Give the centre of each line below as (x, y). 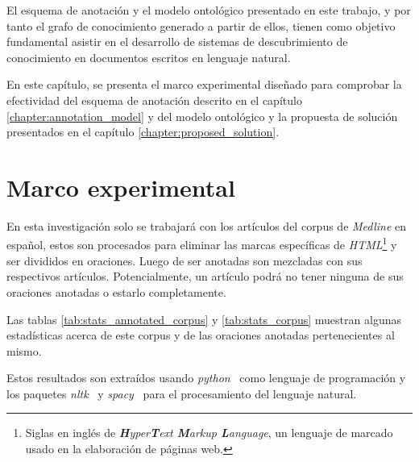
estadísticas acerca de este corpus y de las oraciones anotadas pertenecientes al (201, 335)
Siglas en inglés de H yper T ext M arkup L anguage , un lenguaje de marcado (209, 433)
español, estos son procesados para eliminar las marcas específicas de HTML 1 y (202, 243)
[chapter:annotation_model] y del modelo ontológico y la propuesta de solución (202, 116)
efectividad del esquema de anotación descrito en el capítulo (154, 100)
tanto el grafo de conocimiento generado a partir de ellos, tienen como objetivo (201, 25)
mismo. (24, 350)
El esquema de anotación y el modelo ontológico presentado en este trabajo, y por (209, 10)
